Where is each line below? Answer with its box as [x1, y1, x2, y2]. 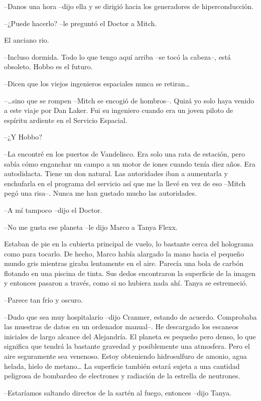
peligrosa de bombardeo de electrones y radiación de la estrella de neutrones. [4, 370, 240, 381]
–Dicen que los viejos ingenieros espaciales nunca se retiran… [4, 78, 190, 88]
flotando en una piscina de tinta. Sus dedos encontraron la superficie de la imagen [4, 268, 255, 278]
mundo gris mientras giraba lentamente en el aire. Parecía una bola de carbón [4, 258, 243, 269]
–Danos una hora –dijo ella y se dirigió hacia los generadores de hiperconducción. [4, 1, 253, 11]
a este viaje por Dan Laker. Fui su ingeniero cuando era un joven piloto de [4, 105, 233, 115]
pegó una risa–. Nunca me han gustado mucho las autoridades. [4, 188, 197, 198]
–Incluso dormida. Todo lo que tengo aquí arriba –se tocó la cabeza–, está [4, 51, 231, 62]
